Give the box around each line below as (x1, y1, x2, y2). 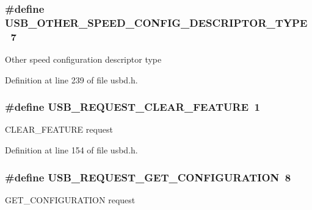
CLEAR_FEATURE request (5, 123, 113, 136)
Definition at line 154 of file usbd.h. (5, 144, 138, 156)
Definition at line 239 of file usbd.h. (5, 73, 138, 86)
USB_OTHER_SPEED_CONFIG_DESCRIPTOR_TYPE (5, 15, 308, 30)
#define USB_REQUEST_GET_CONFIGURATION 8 (5, 169, 291, 184)
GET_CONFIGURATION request (5, 193, 136, 206)
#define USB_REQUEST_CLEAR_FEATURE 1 (5, 99, 260, 114)
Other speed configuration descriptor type (5, 53, 162, 66)
